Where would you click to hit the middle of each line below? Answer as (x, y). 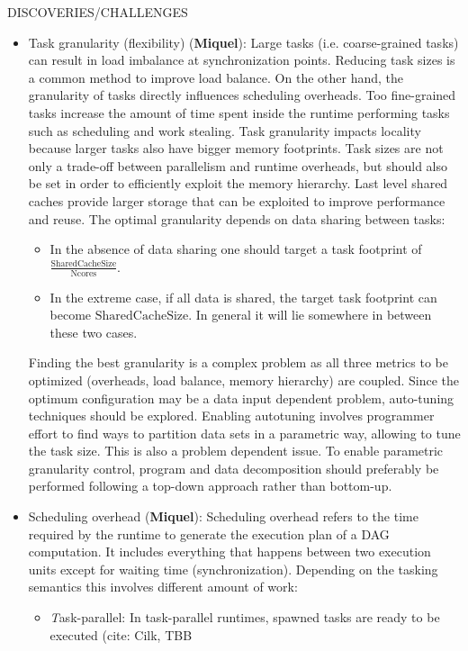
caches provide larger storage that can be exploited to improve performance (237, 200)
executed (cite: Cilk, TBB (121, 634)
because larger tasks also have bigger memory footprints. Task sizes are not (236, 148)
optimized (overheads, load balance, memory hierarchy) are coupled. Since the (244, 380)
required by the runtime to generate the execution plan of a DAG (209, 533)
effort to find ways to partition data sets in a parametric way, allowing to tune (244, 433)
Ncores (84, 273)
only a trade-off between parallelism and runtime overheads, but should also (238, 165)
